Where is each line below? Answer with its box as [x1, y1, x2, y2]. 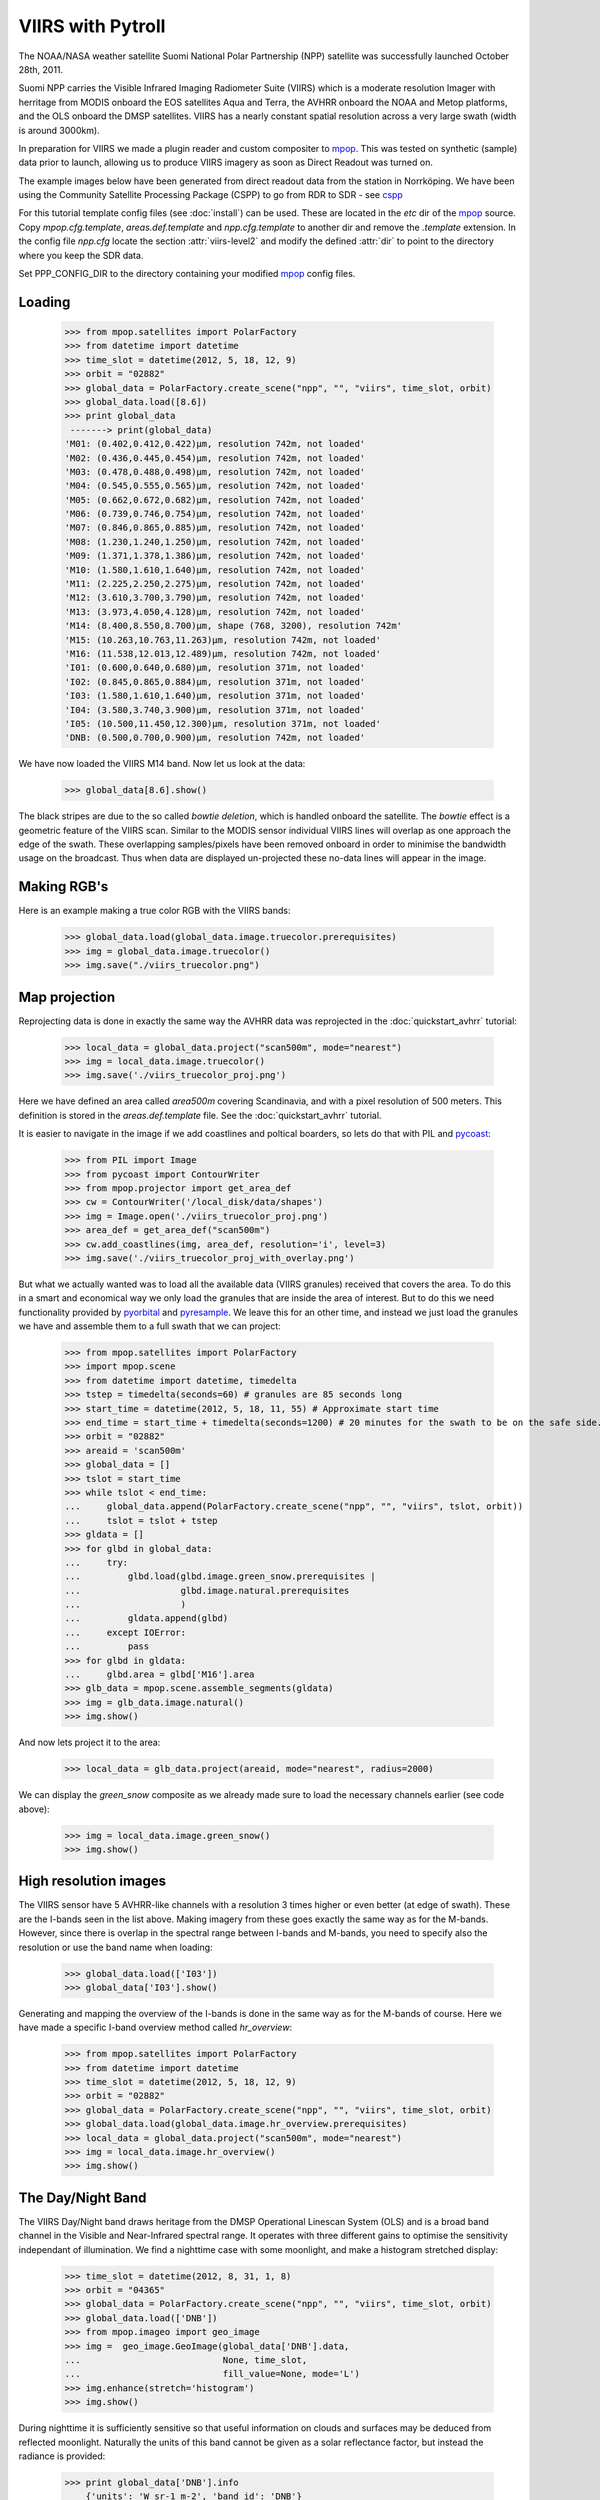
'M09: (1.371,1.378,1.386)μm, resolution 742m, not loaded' [64, 550, 366, 562]
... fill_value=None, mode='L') [64, 2368, 360, 2380]
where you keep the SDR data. [18, 249, 144, 261]
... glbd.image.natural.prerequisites [64, 1585, 350, 1596]
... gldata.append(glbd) [64, 1613, 229, 1624]
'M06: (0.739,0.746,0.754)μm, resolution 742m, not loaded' [64, 508, 366, 520]
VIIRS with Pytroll [18, 15, 166, 37]
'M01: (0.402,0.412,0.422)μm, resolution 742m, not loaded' [64, 438, 366, 450]
